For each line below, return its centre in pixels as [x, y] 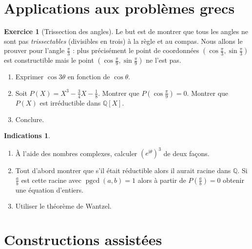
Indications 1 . [27, 135]
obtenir [233, 180]
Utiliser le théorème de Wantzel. [63, 206]
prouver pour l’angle [34, 50]
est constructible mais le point [49, 60]
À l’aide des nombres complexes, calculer [76, 153]
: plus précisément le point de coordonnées [136, 50]
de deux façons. [186, 153]
